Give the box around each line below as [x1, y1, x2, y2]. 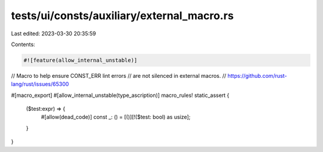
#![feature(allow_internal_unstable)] [23, 57, 138, 63]
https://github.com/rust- [227, 72, 287, 79]
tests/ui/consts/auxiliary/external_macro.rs [11, 9, 234, 22]
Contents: [11, 41, 35, 48]
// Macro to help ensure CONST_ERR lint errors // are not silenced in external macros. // [11, 72, 227, 79]
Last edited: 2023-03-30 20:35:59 [11, 30, 96, 37]
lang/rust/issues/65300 [11, 81, 69, 88]
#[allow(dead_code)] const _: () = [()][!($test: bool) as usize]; [41, 114, 191, 121]
